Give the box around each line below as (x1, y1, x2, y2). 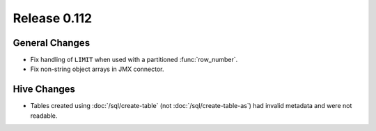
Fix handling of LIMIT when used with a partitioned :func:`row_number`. (30, 56, 238, 64)
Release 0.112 (13, 10, 93, 26)
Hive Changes (13, 84, 76, 95)
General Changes (13, 37, 91, 49)
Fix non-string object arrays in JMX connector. (30, 65, 164, 73)
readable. (30, 111, 58, 120)
